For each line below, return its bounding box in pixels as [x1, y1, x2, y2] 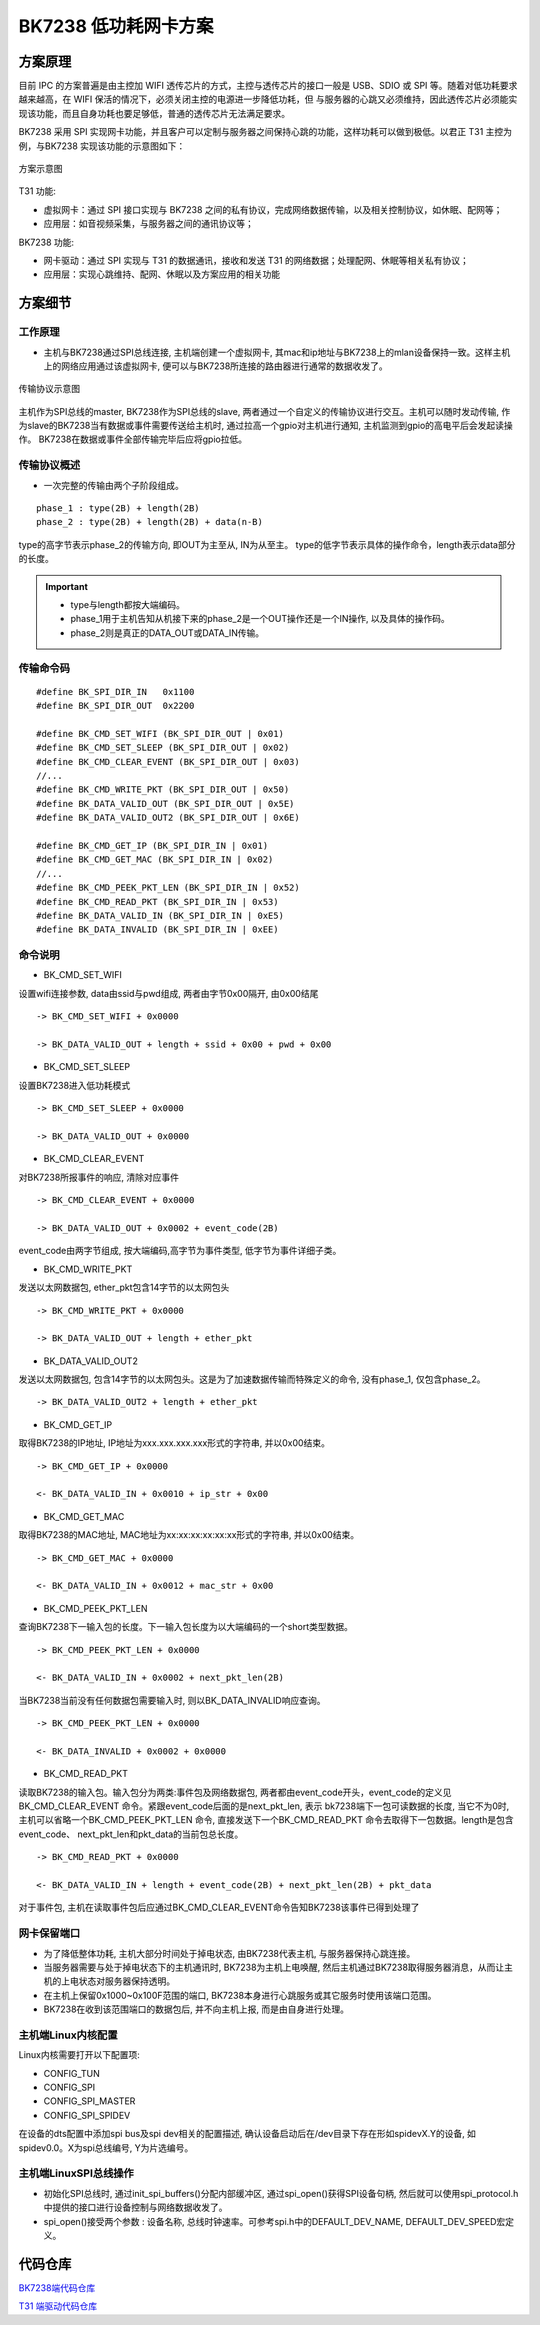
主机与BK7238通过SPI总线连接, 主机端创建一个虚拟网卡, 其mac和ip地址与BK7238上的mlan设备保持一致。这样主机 [43, 346, 511, 358]
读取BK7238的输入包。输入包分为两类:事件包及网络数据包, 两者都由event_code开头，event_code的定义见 [18, 1786, 452, 1798]
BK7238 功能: [18, 236, 75, 248]
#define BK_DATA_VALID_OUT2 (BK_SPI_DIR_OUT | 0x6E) [36, 812, 300, 824]
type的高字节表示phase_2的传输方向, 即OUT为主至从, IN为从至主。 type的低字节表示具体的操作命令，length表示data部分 [18, 538, 516, 550]
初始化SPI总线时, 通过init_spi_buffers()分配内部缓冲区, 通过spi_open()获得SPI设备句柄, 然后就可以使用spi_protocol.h [43, 2187, 519, 2199]
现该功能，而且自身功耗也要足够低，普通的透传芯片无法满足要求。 [18, 107, 290, 119]
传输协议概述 [18, 458, 81, 472]
